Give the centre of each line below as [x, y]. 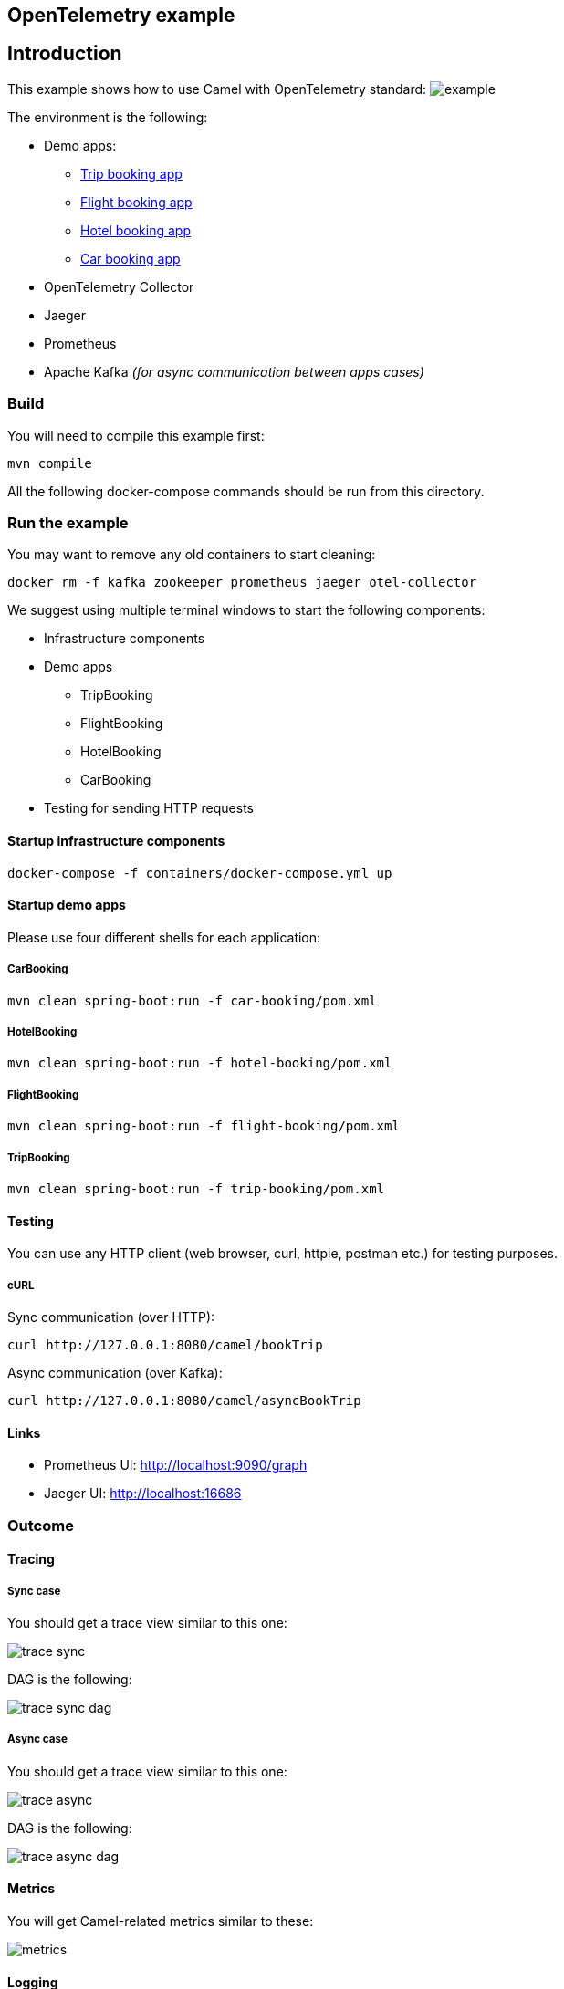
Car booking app [131, 258]
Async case [37, 1739]
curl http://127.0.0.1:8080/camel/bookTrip [165, 1344]
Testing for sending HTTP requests [149, 808]
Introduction [65, 54]
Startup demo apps [67, 905]
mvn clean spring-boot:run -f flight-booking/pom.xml [204, 1126]
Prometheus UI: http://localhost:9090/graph [176, 1465]
